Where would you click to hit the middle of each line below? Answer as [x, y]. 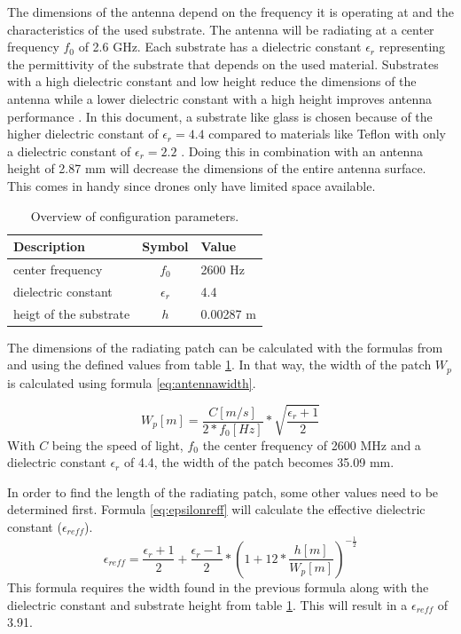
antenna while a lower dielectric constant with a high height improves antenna [220, 98]
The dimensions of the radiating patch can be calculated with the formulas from [225, 347]
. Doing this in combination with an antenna [302, 151]
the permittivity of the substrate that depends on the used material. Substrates [223, 63]
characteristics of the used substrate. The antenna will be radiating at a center [221, 29]
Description [50, 246]
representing [412, 47]
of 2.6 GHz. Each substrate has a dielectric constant [220, 47]
